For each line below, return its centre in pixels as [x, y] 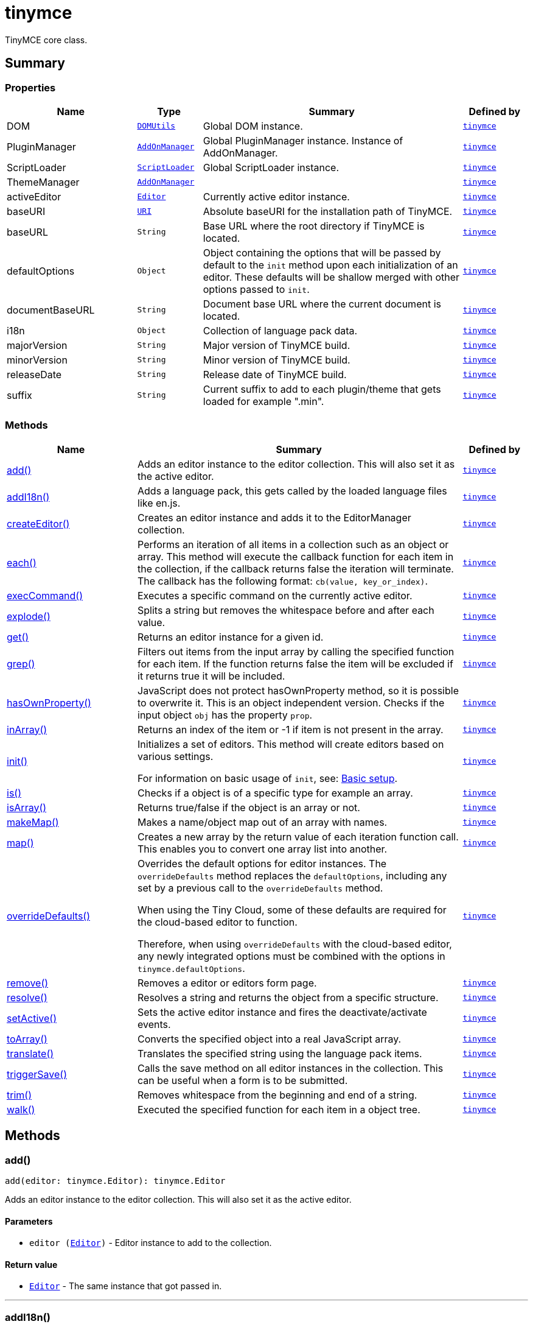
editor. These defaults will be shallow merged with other [331, 277]
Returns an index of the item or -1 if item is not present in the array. [291, 729]
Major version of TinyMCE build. [277, 345]
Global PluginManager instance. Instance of [303, 140]
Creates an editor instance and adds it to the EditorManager [274, 517]
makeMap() [33, 822]
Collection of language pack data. [280, 330]
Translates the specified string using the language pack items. [280, 1053]
